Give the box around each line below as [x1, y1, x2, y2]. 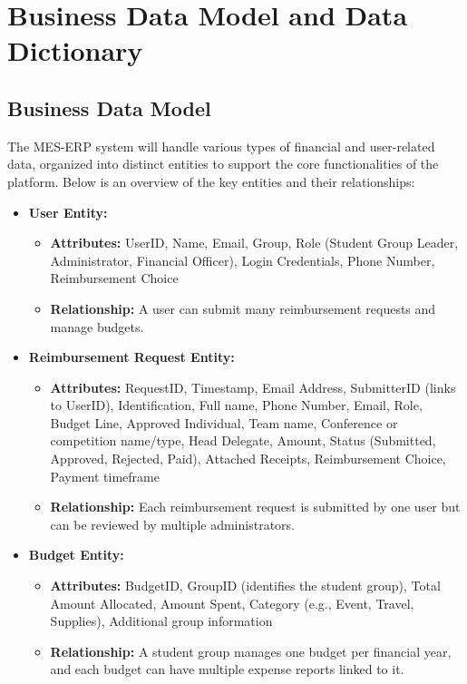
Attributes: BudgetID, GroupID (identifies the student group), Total [50, 576, 441, 595]
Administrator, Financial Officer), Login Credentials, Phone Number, [50, 250, 435, 269]
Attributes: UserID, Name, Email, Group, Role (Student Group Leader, [50, 233, 459, 252]
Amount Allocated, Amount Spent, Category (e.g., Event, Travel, [50, 593, 414, 612]
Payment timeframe [50, 466, 160, 485]
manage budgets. [50, 317, 144, 336]
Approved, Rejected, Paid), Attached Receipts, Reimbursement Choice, [50, 449, 446, 468]
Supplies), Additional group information [50, 611, 273, 630]
